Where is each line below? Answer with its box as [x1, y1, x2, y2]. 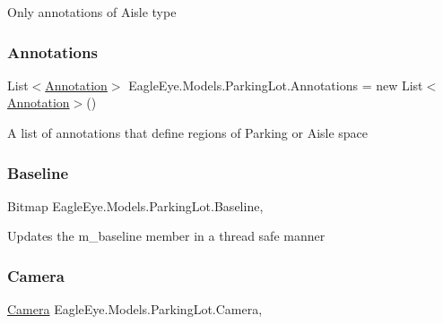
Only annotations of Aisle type [7, 3, 177, 21]
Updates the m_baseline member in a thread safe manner [7, 226, 326, 245]
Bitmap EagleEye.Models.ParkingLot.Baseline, [7, 196, 264, 215]
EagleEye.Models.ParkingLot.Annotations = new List [128, 75, 423, 94]
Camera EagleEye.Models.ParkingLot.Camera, [7, 300, 263, 319]
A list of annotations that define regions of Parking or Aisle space [7, 124, 369, 141]
